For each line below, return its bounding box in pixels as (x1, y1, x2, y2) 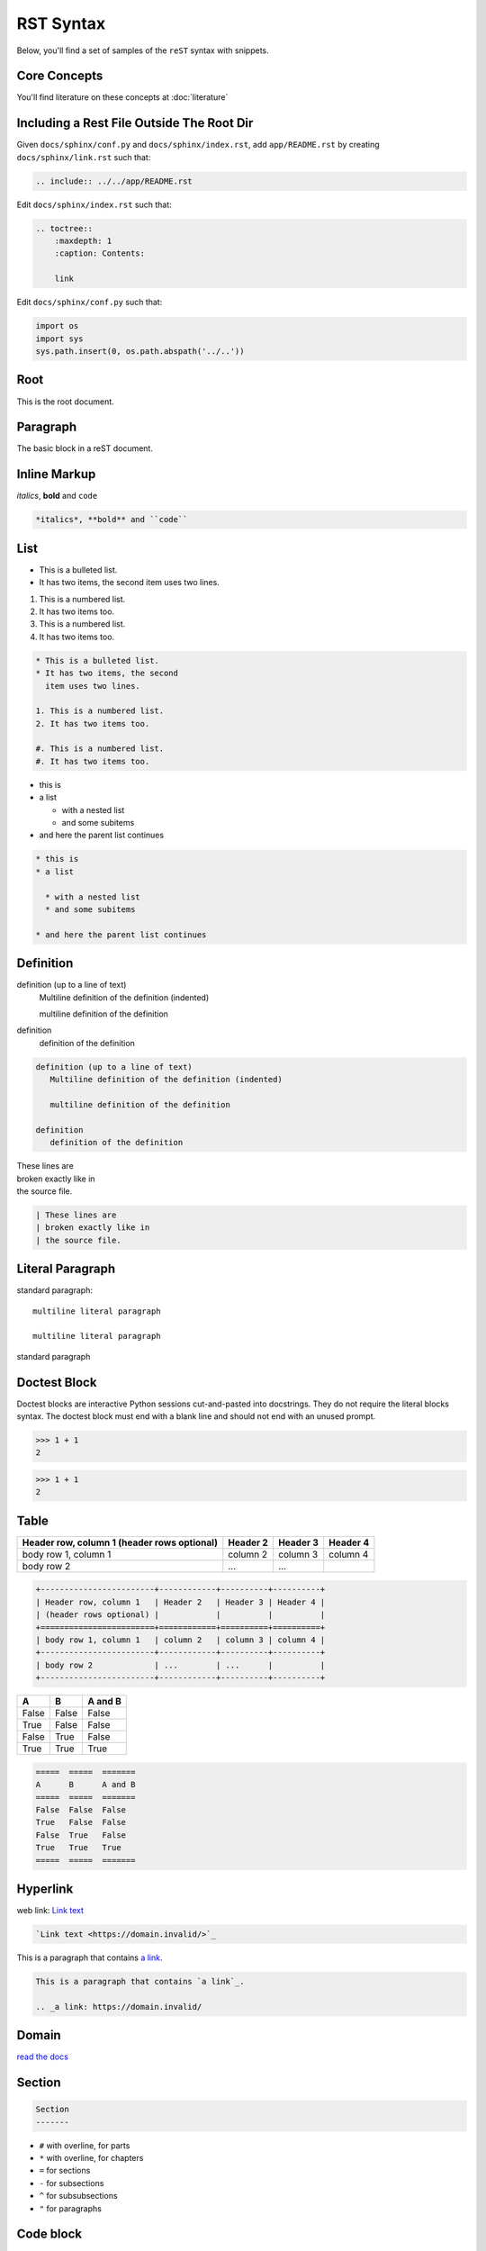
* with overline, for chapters (39, 2153, 144, 2164)
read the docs (16, 2051, 69, 2062)
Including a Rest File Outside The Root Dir (16, 115, 254, 131)
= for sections (39, 2165, 91, 2176)
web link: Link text (16, 1905, 85, 1916)
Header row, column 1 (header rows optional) (22, 1536, 218, 1549)
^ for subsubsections (39, 2191, 118, 2201)
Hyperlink (16, 1881, 74, 1896)
